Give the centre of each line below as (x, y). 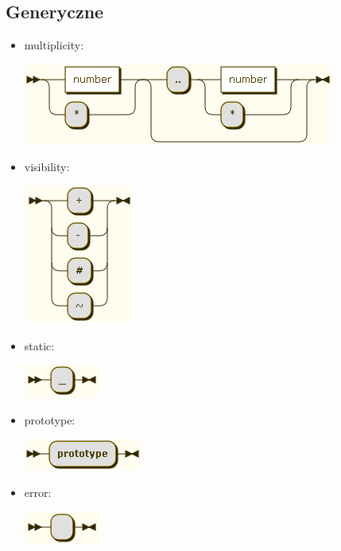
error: (38, 492)
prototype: (50, 419)
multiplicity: (54, 45)
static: (39, 345)
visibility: (47, 167)
